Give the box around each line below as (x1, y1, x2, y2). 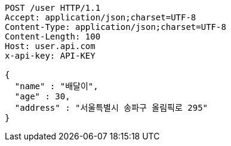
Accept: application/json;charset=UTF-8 (5, 13, 196, 22)
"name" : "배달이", (14, 81, 98, 91)
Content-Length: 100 (5, 32, 101, 41)
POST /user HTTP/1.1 (5, 3, 101, 13)
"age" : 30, (14, 92, 70, 101)
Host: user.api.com (5, 41, 96, 51)
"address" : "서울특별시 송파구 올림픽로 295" (14, 103, 208, 112)
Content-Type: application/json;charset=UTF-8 (5, 22, 226, 32)
